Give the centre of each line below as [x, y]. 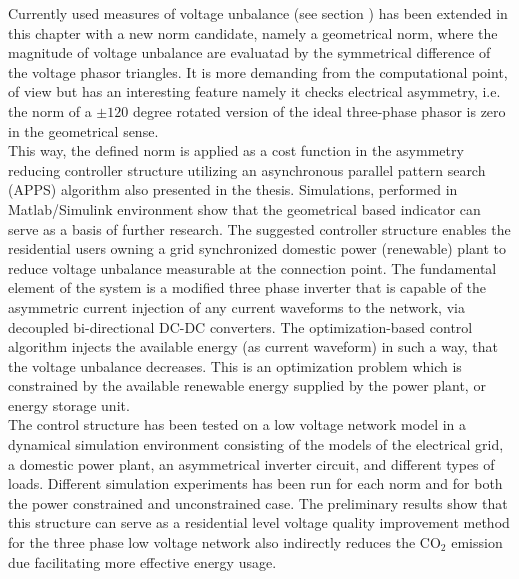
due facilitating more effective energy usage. [142, 561]
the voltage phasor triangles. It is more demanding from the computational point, [258, 71]
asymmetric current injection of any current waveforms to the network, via [236, 306]
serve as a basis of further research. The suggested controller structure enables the [259, 228]
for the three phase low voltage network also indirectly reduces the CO [224, 542]
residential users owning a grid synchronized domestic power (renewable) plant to [257, 248]
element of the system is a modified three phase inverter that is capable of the [247, 287]
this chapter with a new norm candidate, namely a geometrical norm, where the [253, 32]
